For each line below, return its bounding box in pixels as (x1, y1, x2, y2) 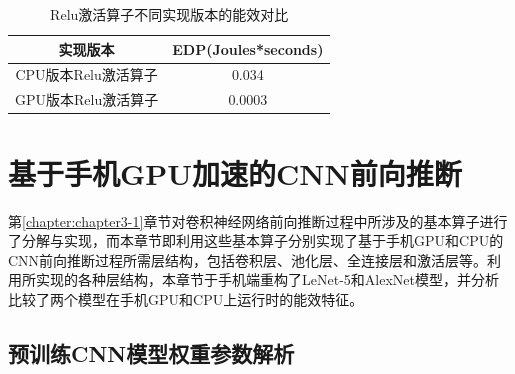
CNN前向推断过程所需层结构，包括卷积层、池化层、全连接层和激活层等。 (8, 249, 488, 270)
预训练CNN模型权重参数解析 (8, 337, 295, 368)
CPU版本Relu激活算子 (15, 64, 158, 85)
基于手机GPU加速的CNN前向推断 (8, 152, 462, 193)
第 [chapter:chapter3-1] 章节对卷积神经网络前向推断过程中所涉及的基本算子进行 (8, 210, 508, 231)
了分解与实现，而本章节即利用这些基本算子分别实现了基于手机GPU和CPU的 (8, 230, 504, 251)
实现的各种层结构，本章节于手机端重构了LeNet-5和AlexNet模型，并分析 (35, 269, 499, 290)
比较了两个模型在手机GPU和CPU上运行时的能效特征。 (8, 288, 364, 309)
